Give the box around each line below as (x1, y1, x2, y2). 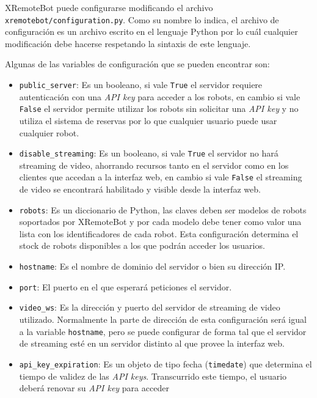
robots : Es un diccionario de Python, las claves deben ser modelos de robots (19, 203, 307, 216)
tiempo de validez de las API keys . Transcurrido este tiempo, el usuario (19, 369, 287, 382)
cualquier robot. (19, 126, 79, 139)
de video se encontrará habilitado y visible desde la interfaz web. (19, 183, 261, 196)
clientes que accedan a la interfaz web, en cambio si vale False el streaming (19, 171, 302, 183)
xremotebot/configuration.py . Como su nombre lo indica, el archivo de (5, 13, 279, 26)
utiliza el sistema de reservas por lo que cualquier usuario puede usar (19, 114, 277, 127)
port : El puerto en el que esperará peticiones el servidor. (19, 280, 232, 293)
